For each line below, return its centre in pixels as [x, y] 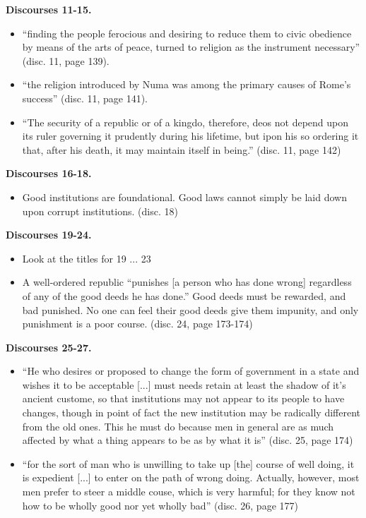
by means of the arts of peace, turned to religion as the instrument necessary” [191, 47]
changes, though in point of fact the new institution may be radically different [191, 412]
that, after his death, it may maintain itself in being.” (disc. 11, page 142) [182, 149]
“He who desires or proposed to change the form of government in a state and [191, 371]
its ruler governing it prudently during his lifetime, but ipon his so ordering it [190, 136]
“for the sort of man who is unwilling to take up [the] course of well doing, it [188, 463]
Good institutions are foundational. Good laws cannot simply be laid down [184, 197]
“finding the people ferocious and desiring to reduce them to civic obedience [187, 33]
